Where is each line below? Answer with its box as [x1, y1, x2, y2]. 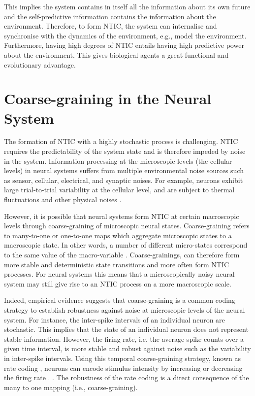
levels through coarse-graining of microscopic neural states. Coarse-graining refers [4, 220, 250, 231]
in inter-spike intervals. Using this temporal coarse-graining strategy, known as [4, 353, 241, 363]
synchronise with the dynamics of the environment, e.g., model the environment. [4, 30, 247, 40]
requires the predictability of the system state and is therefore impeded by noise [4, 146, 246, 156]
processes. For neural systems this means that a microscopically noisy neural [4, 269, 235, 279]
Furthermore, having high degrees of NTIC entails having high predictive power [4, 40, 244, 50]
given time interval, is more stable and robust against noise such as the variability [4, 343, 251, 354]
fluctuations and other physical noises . [4, 194, 122, 205]
